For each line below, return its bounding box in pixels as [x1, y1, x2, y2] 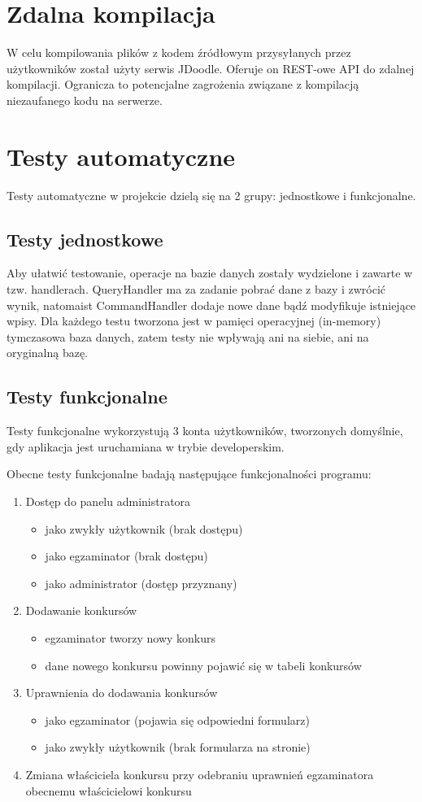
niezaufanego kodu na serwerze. [7, 91, 163, 108]
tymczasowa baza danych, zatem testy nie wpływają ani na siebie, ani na [7, 328, 369, 345]
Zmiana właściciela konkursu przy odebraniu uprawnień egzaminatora [25, 765, 374, 782]
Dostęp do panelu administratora [25, 492, 191, 509]
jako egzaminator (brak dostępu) [45, 547, 208, 564]
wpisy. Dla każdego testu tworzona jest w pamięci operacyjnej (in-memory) [7, 312, 381, 329]
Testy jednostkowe [7, 226, 163, 251]
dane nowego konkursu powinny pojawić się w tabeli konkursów [45, 656, 362, 673]
